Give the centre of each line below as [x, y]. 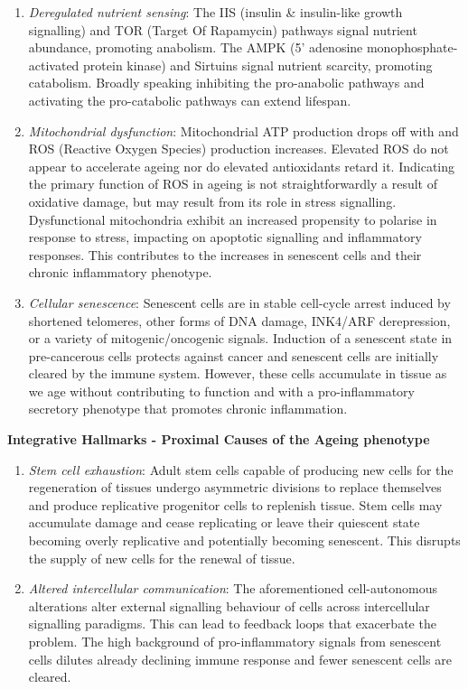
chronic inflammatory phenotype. [120, 272]
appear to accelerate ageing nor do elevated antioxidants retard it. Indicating [242, 166]
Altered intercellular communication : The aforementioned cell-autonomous [233, 588]
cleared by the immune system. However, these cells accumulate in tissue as [238, 373]
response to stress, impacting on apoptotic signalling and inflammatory [225, 237]
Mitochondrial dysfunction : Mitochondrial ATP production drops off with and [243, 130]
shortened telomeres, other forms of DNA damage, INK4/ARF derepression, [239, 320]
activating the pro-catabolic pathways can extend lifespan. [190, 100]
